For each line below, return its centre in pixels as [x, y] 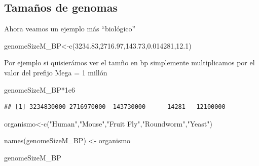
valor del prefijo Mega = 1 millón [56, 72]
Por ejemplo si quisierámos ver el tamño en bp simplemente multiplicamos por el [129, 63]
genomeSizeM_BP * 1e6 [40, 89]
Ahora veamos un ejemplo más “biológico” [70, 29]
